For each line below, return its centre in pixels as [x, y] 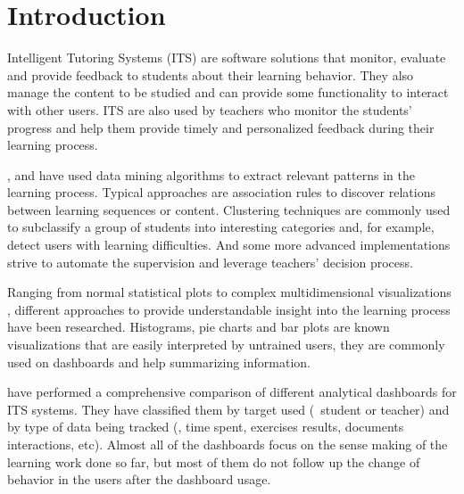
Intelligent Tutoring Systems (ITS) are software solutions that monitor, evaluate [227, 58]
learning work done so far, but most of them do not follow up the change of [214, 461]
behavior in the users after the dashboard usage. [139, 479]
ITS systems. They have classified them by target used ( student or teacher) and [228, 409]
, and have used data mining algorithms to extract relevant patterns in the [211, 174]
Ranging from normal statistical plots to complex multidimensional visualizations [229, 292]
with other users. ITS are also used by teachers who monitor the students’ [210, 109]
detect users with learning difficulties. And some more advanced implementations [229, 245]
